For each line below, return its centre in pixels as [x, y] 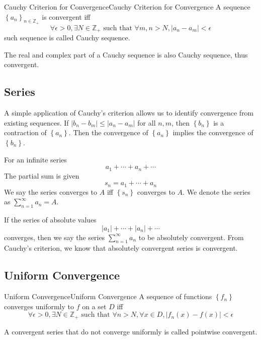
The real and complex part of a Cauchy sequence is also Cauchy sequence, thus [126, 54]
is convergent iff [66, 16]
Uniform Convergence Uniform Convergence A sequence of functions [108, 296]
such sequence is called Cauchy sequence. [67, 38]
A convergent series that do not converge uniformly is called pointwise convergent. [131, 331]
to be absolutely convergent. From [191, 237]
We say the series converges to [51, 191]
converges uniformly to [39, 306]
